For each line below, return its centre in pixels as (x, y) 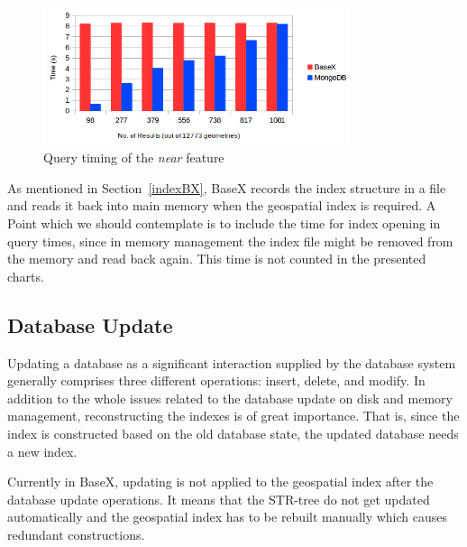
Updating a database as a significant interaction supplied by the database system (232, 362)
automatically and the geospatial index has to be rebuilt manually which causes (228, 517)
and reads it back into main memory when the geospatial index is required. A (222, 205)
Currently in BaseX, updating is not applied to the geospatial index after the (220, 482)
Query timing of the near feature (134, 158)
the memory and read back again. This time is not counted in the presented (217, 259)
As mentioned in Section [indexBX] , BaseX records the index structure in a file (227, 187)
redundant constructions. (76, 534)
